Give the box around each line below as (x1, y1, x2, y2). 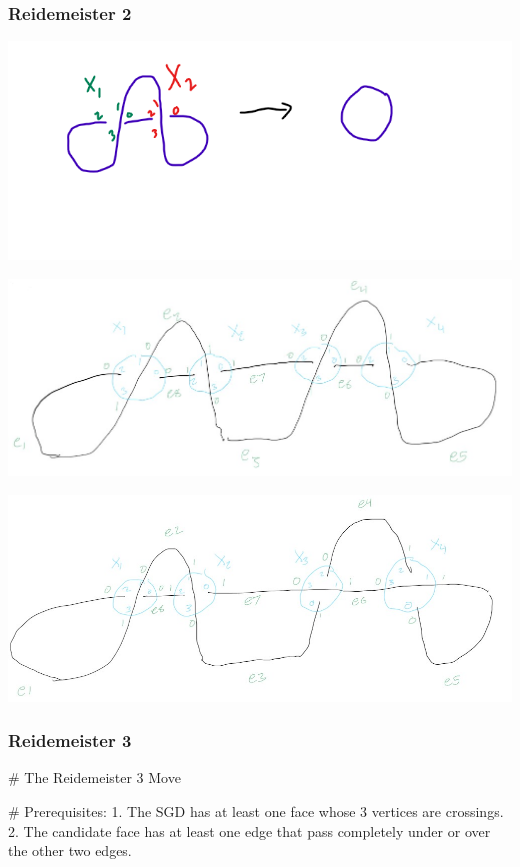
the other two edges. (8, 840, 132, 861)
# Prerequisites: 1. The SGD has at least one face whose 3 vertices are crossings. (8, 800, 504, 821)
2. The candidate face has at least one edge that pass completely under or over (8, 820, 491, 841)
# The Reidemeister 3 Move (8, 767, 181, 788)
